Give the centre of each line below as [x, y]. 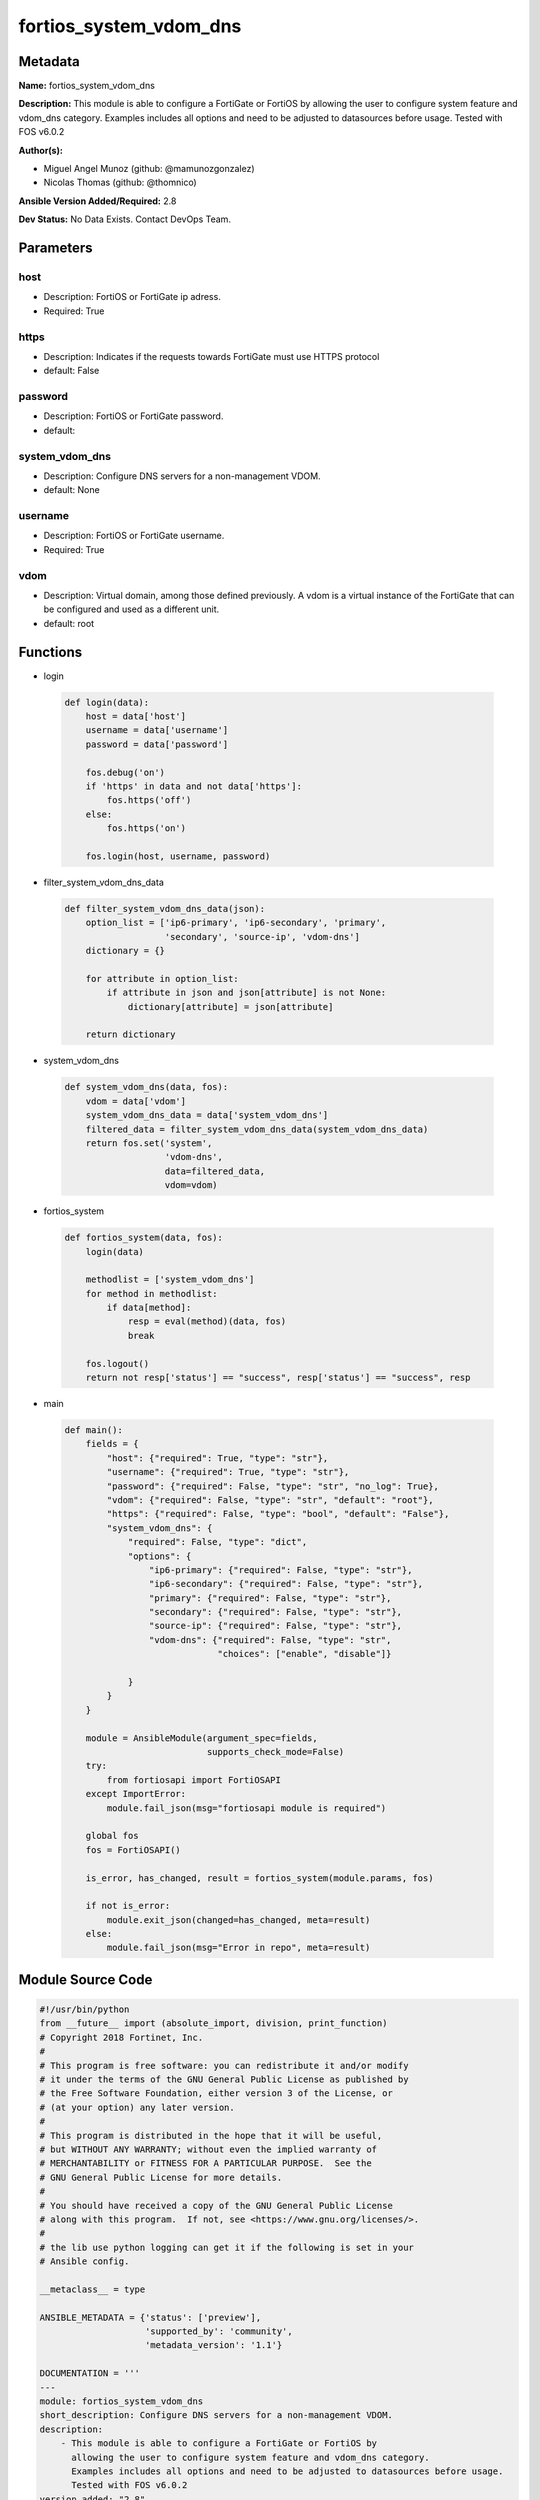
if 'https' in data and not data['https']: [193, 786]
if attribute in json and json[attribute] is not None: [246, 993]
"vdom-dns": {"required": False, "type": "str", [270, 1639]
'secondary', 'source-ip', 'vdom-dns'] [262, 936]
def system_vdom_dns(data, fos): [146, 1087]
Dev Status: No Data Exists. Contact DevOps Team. [125, 219]
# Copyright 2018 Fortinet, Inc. [121, 2037]
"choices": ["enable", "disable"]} [304, 1654]
